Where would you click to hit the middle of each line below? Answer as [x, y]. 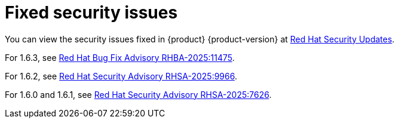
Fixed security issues [91, 13]
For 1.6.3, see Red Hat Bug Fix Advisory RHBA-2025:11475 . [120, 57]
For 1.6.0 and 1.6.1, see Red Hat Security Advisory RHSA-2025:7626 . [138, 94]
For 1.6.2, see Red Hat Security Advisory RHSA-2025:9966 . [121, 76]
